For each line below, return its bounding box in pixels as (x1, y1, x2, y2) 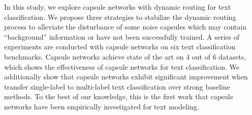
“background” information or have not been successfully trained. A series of (4, 31, 239, 42)
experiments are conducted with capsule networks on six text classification (4, 41, 236, 52)
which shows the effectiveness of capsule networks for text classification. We (4, 61, 240, 72)
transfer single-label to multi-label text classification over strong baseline (4, 81, 230, 92)
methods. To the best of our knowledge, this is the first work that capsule (4, 91, 233, 102)
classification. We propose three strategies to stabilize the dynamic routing (4, 11, 236, 22)
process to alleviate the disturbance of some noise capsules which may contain (4, 21, 246, 32)
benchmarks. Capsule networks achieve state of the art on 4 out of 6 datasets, (4, 51, 246, 62)
